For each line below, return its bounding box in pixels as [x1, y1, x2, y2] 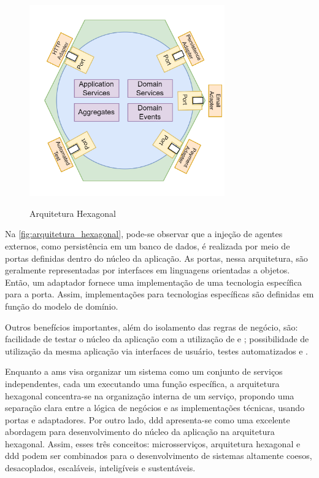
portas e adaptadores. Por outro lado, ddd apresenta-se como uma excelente [5, 413, 290, 426]
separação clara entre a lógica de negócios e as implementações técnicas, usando [5, 401, 305, 414]
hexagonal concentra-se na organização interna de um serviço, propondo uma [5, 389, 294, 402]
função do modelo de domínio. [5, 299, 118, 312]
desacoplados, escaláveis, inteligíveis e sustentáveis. [5, 461, 196, 474]
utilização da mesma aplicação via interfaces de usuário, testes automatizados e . [5, 344, 308, 357]
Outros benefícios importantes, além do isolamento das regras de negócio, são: [5, 320, 298, 333]
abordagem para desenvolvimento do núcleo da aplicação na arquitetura [5, 425, 275, 438]
